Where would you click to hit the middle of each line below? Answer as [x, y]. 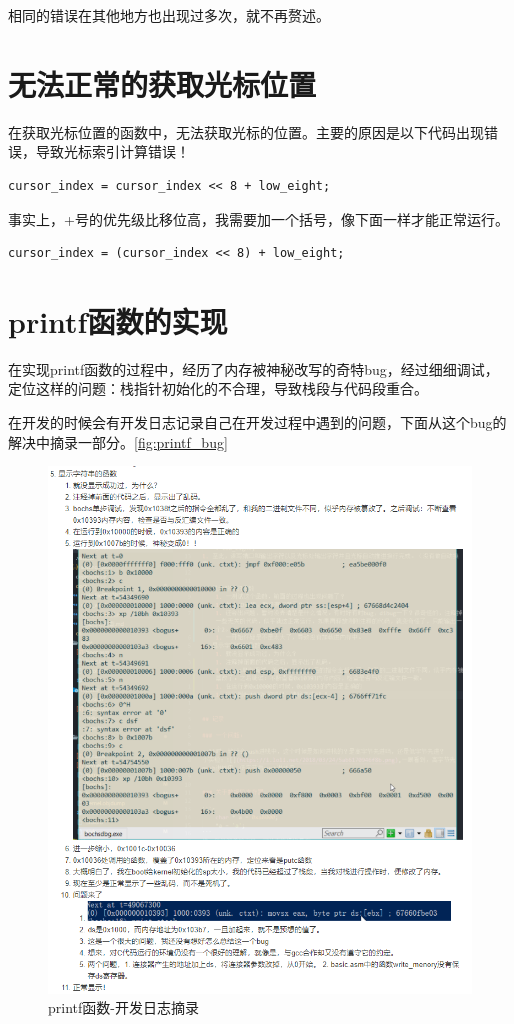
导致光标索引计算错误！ [112, 151]
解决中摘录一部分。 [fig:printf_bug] [118, 441]
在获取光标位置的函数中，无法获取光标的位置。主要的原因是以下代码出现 [246, 131]
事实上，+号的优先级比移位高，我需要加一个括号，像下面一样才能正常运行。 [258, 218]
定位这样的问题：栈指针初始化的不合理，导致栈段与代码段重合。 [218, 388]
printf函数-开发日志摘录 [123, 1007]
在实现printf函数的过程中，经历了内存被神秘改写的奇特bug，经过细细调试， [253, 368]
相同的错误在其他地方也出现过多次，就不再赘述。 [169, 15]
